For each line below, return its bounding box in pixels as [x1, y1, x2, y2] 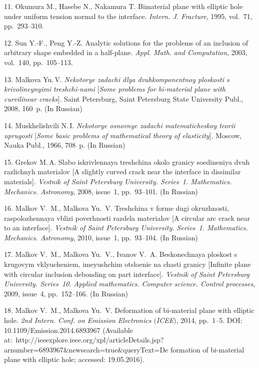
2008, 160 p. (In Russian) [4, 103, 82, 114]
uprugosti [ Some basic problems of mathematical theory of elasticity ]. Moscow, [4, 130, 242, 140]
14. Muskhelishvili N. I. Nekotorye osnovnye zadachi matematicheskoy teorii [4, 120, 235, 130]
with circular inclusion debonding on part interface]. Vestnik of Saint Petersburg [4, 268, 249, 279]
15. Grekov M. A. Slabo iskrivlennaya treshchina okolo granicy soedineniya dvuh [4, 156, 250, 167]
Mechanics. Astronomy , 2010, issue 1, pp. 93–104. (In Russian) [4, 232, 198, 242]
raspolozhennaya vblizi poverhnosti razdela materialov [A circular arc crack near [4, 212, 250, 223]
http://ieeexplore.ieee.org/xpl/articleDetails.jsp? [15, 334, 164, 345]
